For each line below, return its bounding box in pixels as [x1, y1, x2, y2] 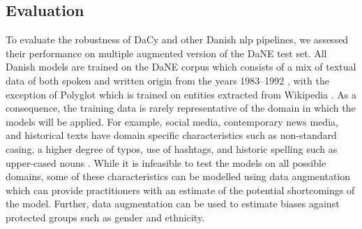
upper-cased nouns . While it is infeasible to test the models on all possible [6, 155, 326, 170]
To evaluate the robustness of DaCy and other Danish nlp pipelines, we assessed [6, 32, 349, 47]
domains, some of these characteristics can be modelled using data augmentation [6, 169, 351, 184]
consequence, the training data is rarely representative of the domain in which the [6, 101, 356, 115]
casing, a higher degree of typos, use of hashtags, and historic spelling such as [6, 141, 338, 156]
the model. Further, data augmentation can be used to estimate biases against [6, 196, 340, 211]
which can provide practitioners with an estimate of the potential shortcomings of [6, 182, 355, 197]
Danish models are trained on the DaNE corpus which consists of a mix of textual [6, 59, 356, 74]
